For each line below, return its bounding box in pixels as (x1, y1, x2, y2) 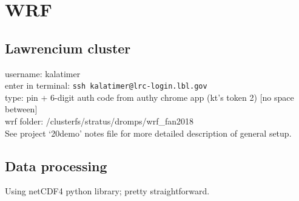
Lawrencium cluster (5, 38, 131, 57)
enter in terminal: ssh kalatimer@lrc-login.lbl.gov (5, 79, 207, 92)
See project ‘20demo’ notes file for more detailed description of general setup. (5, 126, 292, 139)
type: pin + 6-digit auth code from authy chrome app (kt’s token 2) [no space (5, 90, 294, 103)
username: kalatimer (5, 67, 81, 80)
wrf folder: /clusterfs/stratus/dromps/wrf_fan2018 (5, 115, 193, 128)
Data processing (5, 156, 107, 175)
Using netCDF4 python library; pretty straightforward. (5, 185, 210, 197)
